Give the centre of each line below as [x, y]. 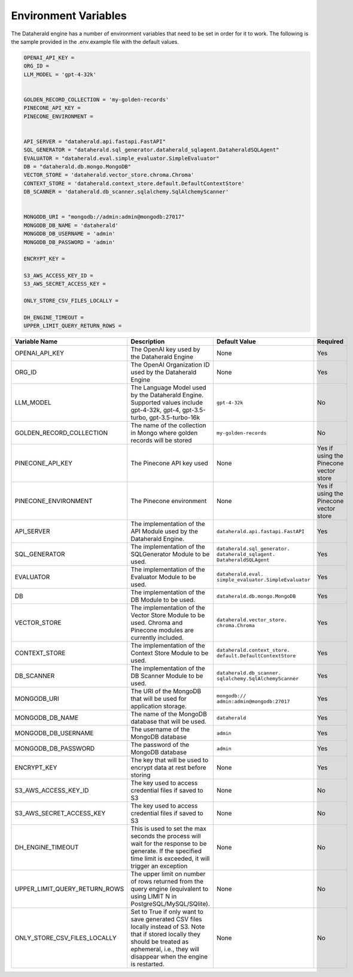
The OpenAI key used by [165, 349]
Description [148, 341]
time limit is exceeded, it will [170, 858]
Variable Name [36, 341]
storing [141, 775]
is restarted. [147, 964]
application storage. [159, 706]
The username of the [160, 730]
